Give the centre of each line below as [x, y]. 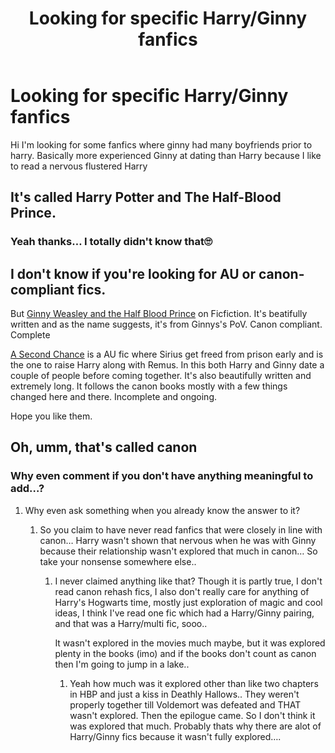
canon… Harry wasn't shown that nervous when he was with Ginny [178, 540]
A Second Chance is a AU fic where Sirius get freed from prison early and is [167, 354]
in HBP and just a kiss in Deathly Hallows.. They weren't [184, 694]
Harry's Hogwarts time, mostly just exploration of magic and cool [188, 602]
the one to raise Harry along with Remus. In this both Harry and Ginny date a [167, 365]
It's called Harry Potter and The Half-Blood [146, 197]
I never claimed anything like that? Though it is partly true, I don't [188, 581]
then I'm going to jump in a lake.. [122, 664]
